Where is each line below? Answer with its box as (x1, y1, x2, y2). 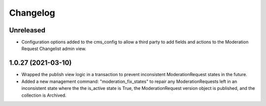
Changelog (9, 7, 55, 18)
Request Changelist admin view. (21, 46, 86, 52)
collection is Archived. (21, 92, 66, 98)
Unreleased (9, 26, 46, 34)
